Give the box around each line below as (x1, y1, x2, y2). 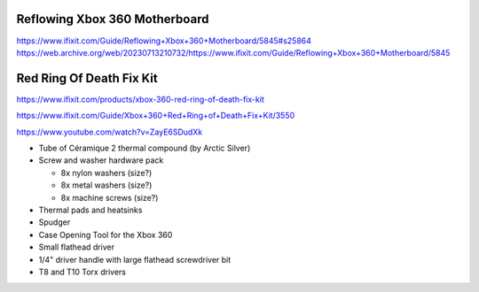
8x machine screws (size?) (60, 192, 159, 203)
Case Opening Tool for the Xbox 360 (38, 229, 173, 240)
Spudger (38, 217, 71, 227)
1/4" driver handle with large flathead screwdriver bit (38, 254, 232, 265)
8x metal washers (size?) (60, 180, 153, 190)
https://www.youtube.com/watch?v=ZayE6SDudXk (16, 127, 203, 137)
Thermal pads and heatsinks (38, 204, 143, 215)
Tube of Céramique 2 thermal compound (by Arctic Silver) (38, 142, 251, 153)
